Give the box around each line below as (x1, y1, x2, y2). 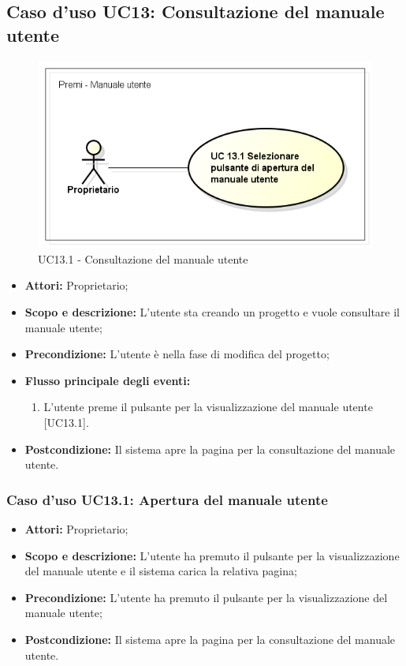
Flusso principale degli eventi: (24, 372, 191, 388)
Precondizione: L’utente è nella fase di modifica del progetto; (24, 346, 330, 362)
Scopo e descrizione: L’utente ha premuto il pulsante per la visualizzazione (24, 547, 400, 563)
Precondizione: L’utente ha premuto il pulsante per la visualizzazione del (24, 589, 388, 605)
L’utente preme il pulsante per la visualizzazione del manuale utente (43, 398, 373, 415)
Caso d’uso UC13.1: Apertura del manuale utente (6, 489, 328, 509)
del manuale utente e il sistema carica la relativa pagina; (24, 563, 297, 579)
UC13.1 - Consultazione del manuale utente (38, 250, 248, 267)
